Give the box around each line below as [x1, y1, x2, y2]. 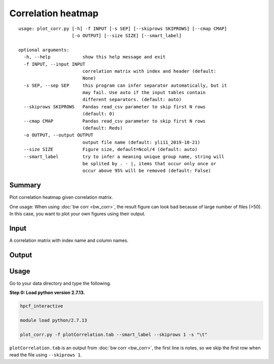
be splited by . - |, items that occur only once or [82, 161, 217, 166]
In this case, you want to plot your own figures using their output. [9, 211, 146, 217]
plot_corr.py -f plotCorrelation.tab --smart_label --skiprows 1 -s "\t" [20, 331, 208, 338]
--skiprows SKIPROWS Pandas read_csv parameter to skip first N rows [23, 104, 206, 109]
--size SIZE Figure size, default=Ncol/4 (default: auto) [23, 146, 198, 153]
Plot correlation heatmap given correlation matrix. [9, 194, 113, 200]
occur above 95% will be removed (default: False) [82, 168, 211, 174]
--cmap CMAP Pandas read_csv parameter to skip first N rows [23, 118, 206, 124]
